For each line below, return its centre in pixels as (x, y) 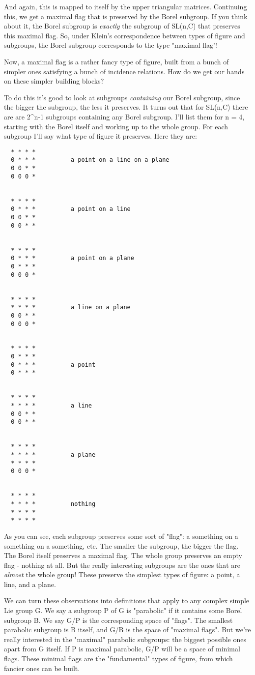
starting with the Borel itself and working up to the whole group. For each (116, 126)
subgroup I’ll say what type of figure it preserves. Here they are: (100, 136)
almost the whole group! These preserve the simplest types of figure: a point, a (122, 574)
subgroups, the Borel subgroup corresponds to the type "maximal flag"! (111, 45)
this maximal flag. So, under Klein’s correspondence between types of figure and (125, 35)
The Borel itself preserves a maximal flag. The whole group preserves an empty (123, 555)
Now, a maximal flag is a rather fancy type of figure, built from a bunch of (116, 61)
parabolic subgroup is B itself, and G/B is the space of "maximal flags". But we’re (127, 630)
